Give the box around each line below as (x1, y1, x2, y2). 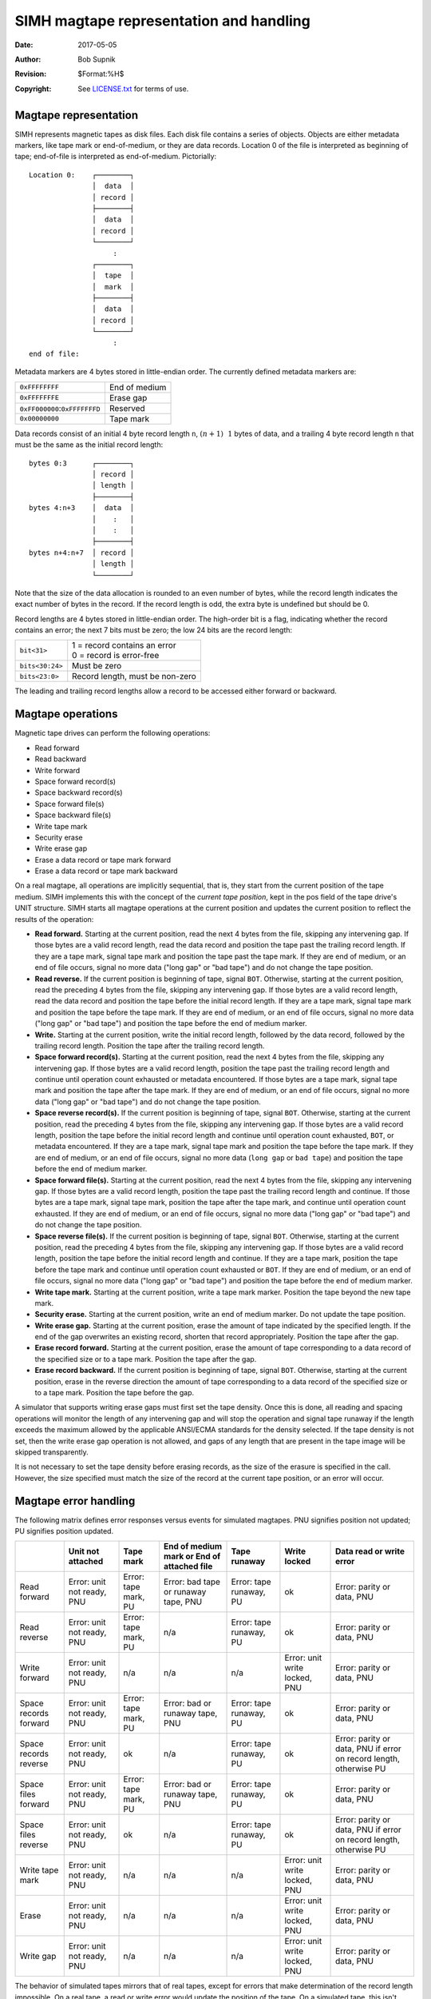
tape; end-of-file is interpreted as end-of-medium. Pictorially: (14, 152, 217, 162)
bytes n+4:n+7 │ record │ (29, 548, 135, 557)
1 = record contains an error (72, 640, 176, 651)
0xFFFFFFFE (19, 393, 60, 402)
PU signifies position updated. (14, 1526, 114, 1536)
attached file (164, 1561, 213, 1572)
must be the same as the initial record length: (14, 440, 164, 449)
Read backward (34, 754, 87, 764)
